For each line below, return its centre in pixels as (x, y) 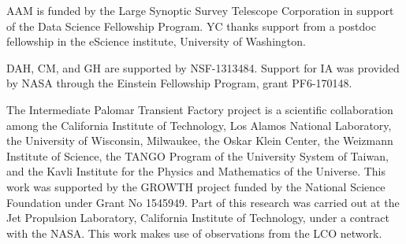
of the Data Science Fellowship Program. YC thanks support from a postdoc (191, 26)
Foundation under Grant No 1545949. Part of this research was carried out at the (203, 202)
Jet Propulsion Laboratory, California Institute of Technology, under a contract (198, 218)
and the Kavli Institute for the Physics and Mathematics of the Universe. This (196, 171)
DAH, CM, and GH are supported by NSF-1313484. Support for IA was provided (203, 67)
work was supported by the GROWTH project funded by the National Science (196, 186)
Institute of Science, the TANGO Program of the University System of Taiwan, (197, 155)
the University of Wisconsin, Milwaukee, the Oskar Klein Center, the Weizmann (200, 140)
